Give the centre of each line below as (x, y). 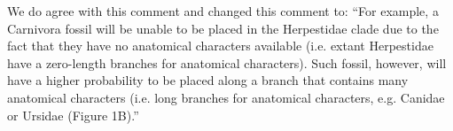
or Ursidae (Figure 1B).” (73, 115)
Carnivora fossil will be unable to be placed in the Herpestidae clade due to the (223, 28)
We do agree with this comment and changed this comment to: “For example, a (223, 11)
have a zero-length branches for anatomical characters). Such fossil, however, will (227, 62)
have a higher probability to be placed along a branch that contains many (208, 80)
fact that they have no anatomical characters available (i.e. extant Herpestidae (220, 46)
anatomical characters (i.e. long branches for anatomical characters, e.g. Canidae (226, 97)
